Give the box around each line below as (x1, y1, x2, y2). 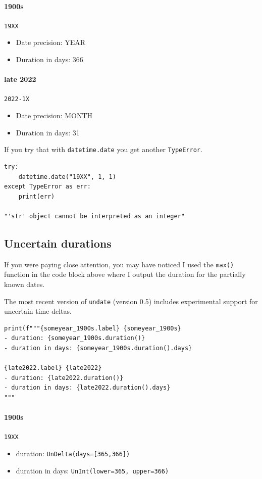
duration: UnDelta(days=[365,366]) (16, 448, 130, 458)
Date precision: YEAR (16, 37, 85, 47)
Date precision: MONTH (16, 110, 92, 121)
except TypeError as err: (4, 183, 91, 190)
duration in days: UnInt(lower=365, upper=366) (16, 465, 169, 475)
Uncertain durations (4, 235, 112, 251)
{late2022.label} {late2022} (4, 364, 102, 372)
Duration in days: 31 (16, 127, 80, 137)
